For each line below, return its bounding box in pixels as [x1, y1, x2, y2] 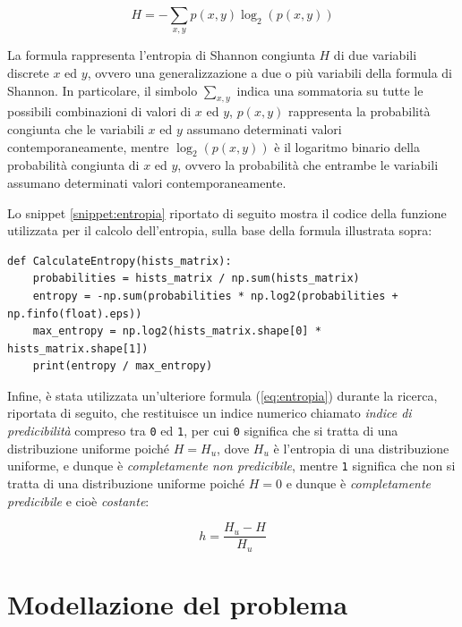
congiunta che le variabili [7, 119, 144, 138]
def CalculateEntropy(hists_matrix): [7, 254, 232, 267]
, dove [217, 438, 250, 457]
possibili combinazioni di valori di [7, 102, 192, 121]
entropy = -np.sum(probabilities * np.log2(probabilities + [32, 289, 398, 302]
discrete [7, 63, 49, 81]
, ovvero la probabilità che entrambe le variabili [177, 156, 439, 174]
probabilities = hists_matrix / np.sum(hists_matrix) [32, 272, 360, 285]
